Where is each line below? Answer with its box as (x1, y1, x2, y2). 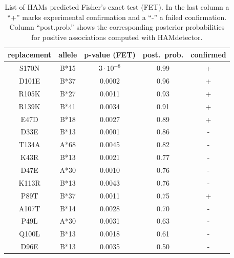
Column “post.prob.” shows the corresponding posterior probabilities (9, 22, 225, 32)
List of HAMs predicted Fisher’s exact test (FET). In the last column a (5, 2, 229, 12)
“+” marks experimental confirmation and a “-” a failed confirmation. (7, 11, 227, 22)
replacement (8, 49, 52, 60)
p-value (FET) (84, 49, 136, 60)
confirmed (190, 49, 226, 60)
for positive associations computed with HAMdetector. (31, 31, 203, 42)
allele (58, 49, 77, 60)
